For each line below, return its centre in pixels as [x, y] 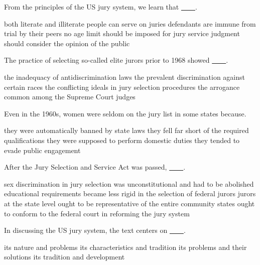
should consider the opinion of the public [67, 43]
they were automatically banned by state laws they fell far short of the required [126, 130]
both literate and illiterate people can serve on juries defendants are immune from [130, 23]
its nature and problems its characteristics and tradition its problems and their [125, 247]
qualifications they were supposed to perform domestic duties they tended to [122, 140]
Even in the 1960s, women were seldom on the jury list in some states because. [125, 113]
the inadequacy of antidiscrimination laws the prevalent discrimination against [124, 77]
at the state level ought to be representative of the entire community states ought [129, 203]
